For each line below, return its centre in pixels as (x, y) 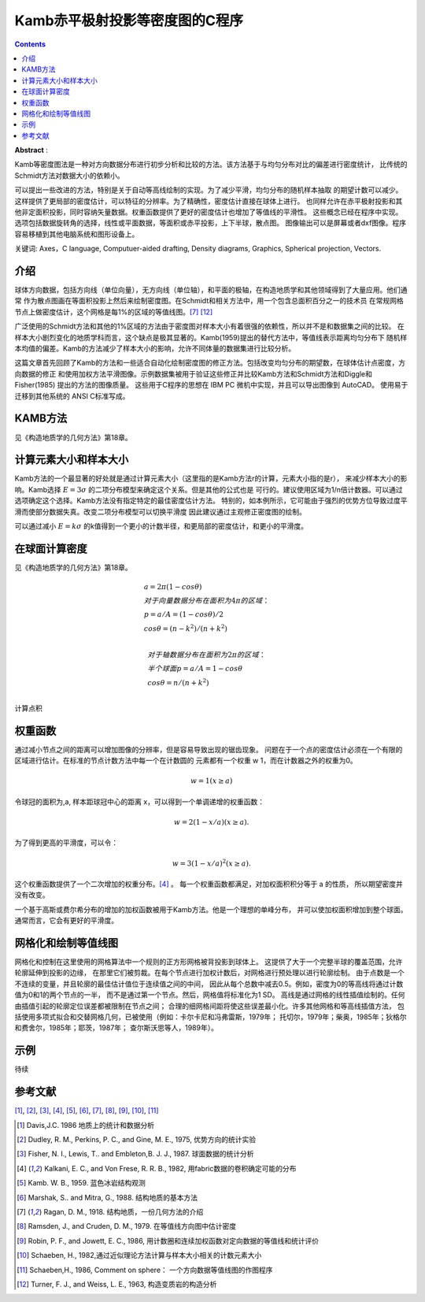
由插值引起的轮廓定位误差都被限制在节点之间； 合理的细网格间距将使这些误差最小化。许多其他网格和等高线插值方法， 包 (209, 1006)
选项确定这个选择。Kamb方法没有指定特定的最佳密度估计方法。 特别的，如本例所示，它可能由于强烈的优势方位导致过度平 (211, 501)
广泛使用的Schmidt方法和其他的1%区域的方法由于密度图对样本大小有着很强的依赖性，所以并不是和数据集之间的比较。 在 (209, 326)
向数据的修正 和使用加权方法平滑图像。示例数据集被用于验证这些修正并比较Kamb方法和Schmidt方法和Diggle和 (194, 373)
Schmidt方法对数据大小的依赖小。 (70, 175)
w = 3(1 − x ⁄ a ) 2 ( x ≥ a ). (211, 862)
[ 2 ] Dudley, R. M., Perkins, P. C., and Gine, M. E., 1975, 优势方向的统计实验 (136, 1140)
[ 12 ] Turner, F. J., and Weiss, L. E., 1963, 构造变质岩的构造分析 (117, 1284)
